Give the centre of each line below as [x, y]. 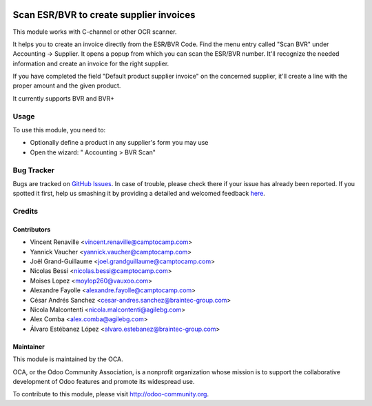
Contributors [32, 229]
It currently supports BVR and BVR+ [64, 98]
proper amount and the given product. [67, 85]
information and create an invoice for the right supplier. [91, 63]
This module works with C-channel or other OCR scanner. [95, 32]
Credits [25, 212]
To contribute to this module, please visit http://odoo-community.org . [111, 394]
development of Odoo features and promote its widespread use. [104, 381]
